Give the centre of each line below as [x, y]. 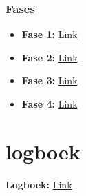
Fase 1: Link [50, 34]
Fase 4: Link [50, 104]
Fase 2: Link [50, 57]
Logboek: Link [39, 184]
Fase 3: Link [50, 80]
